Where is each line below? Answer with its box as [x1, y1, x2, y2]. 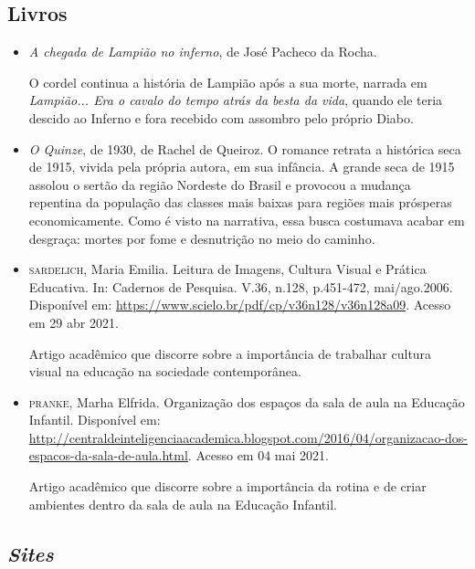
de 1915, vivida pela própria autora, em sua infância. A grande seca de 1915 [28, 157, 455, 176]
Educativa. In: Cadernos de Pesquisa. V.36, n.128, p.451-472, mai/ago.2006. [28, 277, 453, 296]
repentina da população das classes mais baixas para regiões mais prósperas [28, 193, 452, 212]
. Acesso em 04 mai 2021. [187, 446, 329, 465]
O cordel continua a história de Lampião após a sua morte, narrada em [28, 72, 427, 91]
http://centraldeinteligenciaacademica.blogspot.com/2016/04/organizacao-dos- [28, 427, 468, 447]
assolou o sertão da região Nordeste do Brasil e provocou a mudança [28, 174, 411, 194]
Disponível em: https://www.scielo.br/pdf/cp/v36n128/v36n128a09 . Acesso [28, 295, 451, 314]
